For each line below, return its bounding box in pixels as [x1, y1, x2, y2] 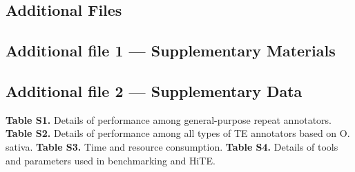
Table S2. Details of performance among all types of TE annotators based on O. [6, 126, 350, 140]
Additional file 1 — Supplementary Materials [6, 40, 336, 61]
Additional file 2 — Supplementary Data [6, 80, 303, 101]
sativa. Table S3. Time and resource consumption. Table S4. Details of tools [6, 139, 338, 153]
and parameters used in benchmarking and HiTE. [6, 153, 215, 167]
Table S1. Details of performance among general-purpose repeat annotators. [6, 112, 332, 127]
